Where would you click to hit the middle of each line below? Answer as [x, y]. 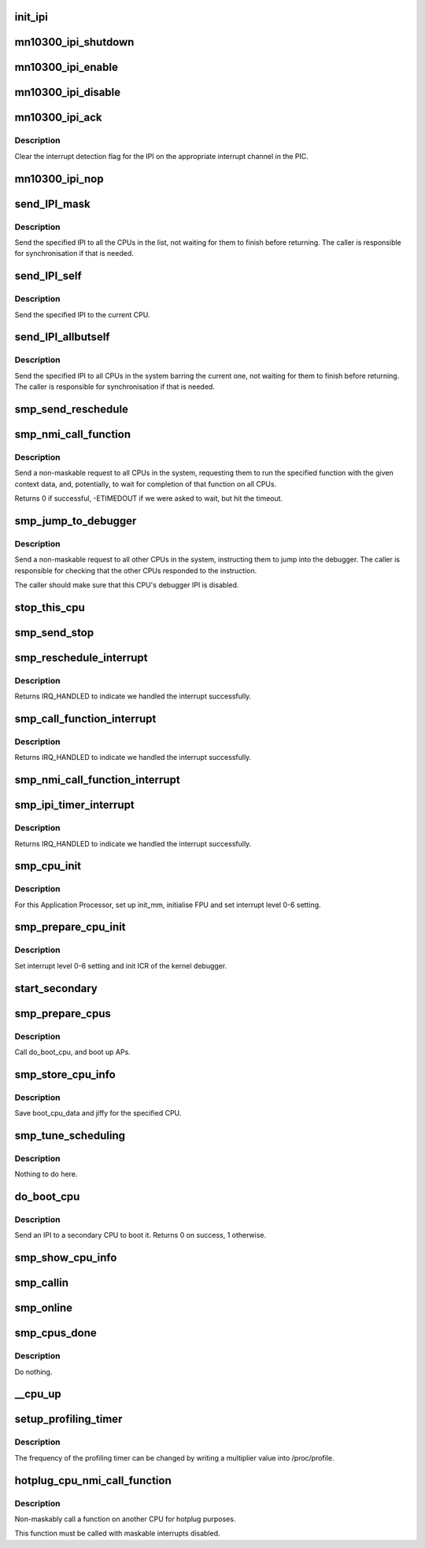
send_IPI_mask [52, 204]
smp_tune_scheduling [70, 1135]
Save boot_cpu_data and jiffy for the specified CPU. [98, 1113]
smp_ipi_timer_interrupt [75, 805]
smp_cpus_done [56, 1333]
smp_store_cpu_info [65, 1074]
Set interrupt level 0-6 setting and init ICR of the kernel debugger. [121, 965]
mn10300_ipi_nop [59, 178]
